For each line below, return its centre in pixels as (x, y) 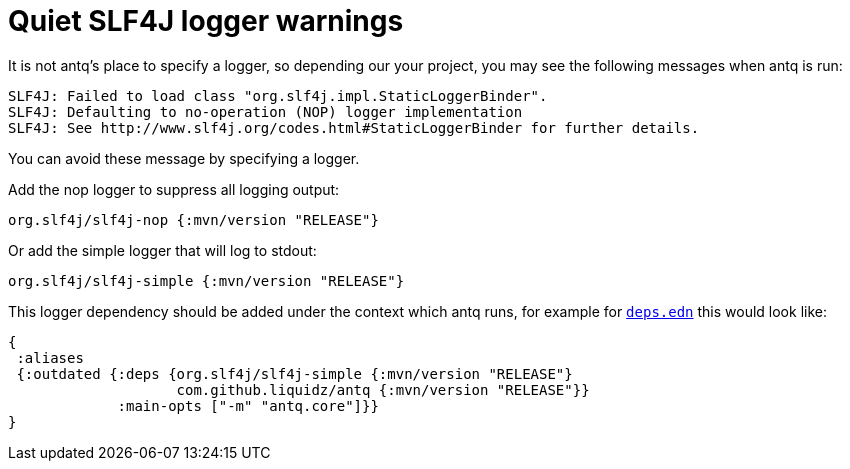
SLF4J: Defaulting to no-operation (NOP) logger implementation (265, 111)
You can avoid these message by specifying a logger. (184, 158)
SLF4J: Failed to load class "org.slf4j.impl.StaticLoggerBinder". (278, 95)
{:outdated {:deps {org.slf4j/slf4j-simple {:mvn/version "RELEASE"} (294, 373)
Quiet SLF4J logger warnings (206, 21)
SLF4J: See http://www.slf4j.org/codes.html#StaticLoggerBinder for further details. (354, 127)
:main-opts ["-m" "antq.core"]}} (248, 405)
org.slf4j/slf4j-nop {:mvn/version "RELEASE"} (193, 219)
